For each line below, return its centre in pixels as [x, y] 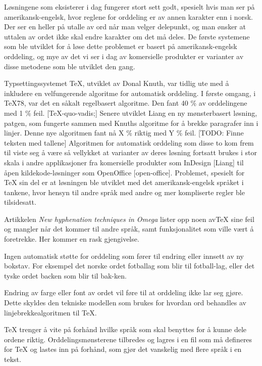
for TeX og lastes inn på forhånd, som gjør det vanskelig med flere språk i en [123, 349]
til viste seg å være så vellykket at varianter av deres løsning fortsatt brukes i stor [130, 152]
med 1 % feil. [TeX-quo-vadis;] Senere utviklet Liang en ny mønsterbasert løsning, [131, 112]
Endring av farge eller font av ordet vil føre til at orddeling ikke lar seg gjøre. [124, 292]
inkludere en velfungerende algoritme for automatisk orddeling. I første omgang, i [130, 93]
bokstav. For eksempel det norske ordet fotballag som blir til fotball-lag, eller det [129, 266]
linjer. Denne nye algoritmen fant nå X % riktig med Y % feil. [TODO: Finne [124, 133]
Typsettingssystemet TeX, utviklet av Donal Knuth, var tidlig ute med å [117, 83]
